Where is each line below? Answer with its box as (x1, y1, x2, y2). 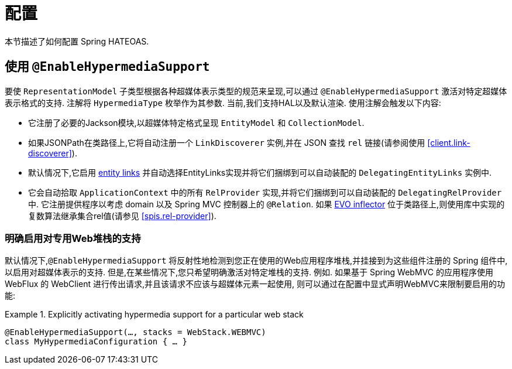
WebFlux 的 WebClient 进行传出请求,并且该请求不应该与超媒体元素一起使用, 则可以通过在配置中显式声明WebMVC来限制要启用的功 (5, 279, 505, 289)
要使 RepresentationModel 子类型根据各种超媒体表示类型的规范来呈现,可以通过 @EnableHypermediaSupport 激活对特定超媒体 (5, 86, 507, 96)
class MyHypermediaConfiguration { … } (5, 337, 187, 347)
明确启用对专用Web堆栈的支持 (5, 232, 141, 244)
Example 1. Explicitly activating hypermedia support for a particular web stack (5, 309, 304, 320)
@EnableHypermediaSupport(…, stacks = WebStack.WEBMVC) (5, 327, 266, 337)
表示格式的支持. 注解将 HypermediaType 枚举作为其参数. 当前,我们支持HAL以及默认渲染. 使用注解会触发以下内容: (5, 97, 441, 108)
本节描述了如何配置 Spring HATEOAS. (5, 36, 149, 46)
